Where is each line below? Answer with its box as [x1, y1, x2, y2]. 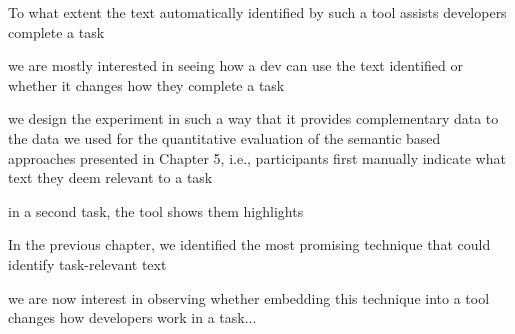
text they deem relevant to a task [8, 167, 213, 188]
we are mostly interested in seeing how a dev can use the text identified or [8, 55, 463, 76]
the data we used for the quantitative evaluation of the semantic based [8, 127, 441, 148]
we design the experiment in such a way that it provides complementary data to [8, 108, 499, 129]
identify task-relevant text [8, 253, 167, 274]
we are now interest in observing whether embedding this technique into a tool [8, 287, 490, 308]
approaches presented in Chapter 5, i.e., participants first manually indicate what [8, 147, 506, 168]
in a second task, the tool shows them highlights [8, 200, 304, 221]
